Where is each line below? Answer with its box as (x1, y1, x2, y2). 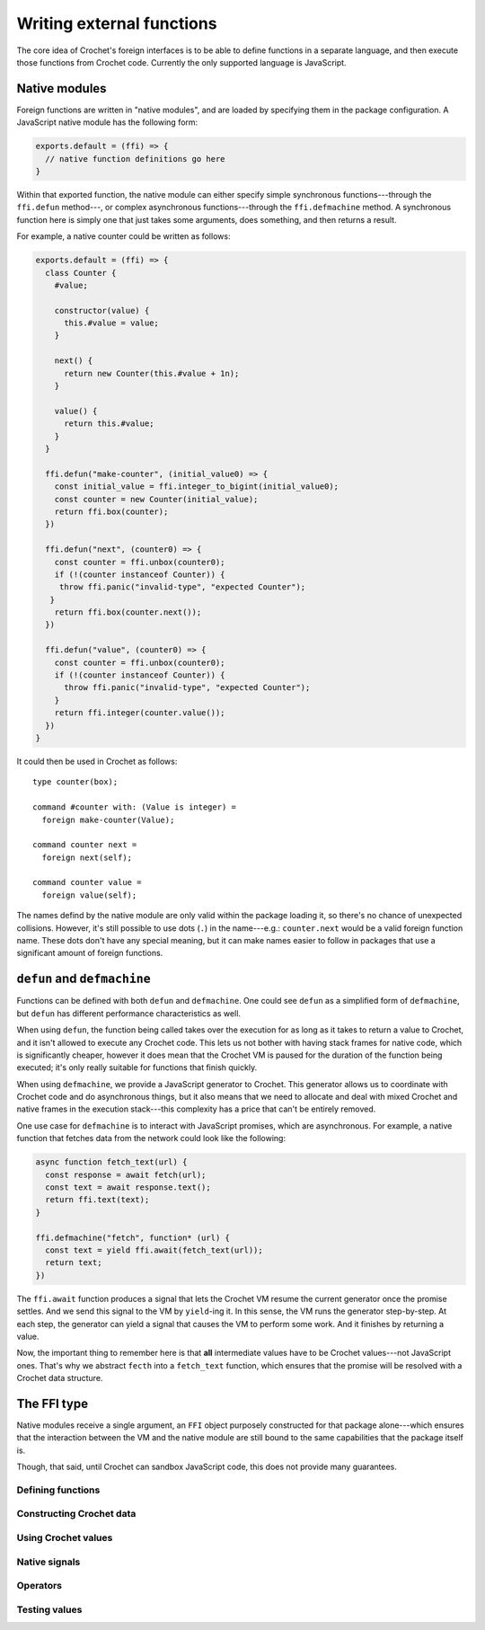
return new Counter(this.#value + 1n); (64, 368, 240, 378)
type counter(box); (32, 777, 119, 787)
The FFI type (16, 1395, 89, 1411)
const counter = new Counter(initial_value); (54, 494, 259, 504)
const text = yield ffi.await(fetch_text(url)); (45, 1245, 264, 1255)
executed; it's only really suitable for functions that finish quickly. (16, 1062, 258, 1073)
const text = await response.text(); (45, 1183, 211, 1192)
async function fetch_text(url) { (35, 1157, 188, 1167)
